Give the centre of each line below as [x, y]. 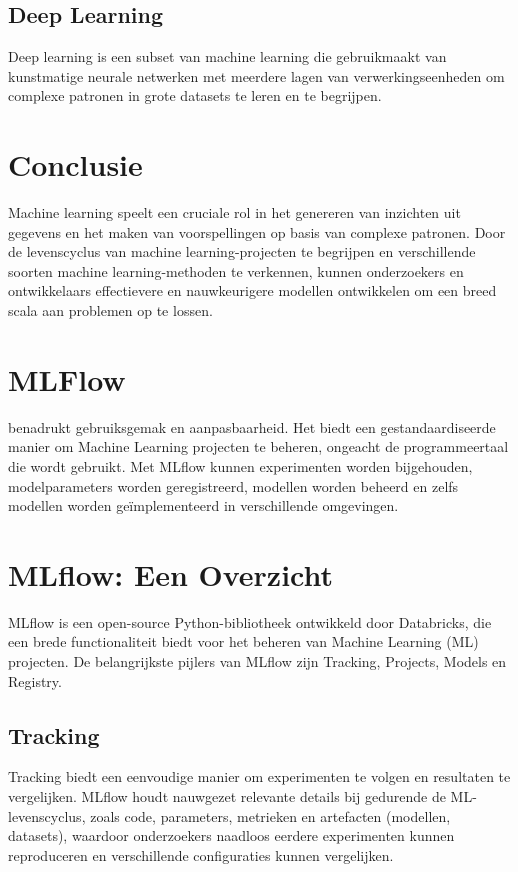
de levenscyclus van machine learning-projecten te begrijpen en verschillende [242, 251]
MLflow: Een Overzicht [170, 573]
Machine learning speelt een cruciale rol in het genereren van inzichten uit [234, 212]
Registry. [35, 680]
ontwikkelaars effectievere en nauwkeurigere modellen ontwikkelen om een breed [252, 290]
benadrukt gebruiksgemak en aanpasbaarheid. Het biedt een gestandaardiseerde [252, 426]
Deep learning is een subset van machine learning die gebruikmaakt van [227, 56]
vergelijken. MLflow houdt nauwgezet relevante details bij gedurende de [227, 796]
